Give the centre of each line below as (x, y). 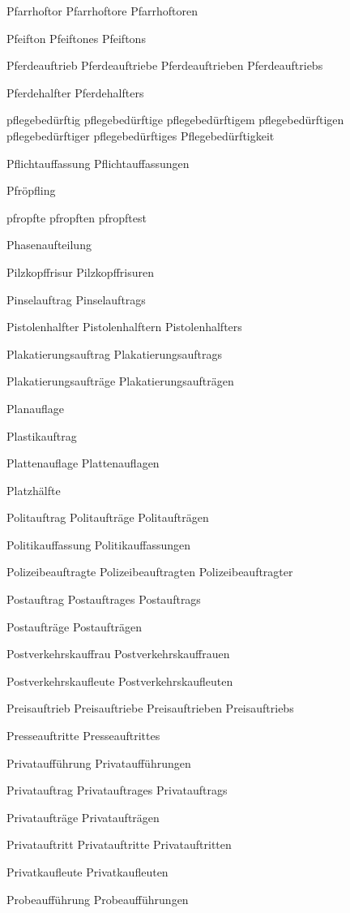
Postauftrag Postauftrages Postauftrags (104, 599)
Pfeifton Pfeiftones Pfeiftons (76, 38)
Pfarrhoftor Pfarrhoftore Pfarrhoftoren (102, 11)
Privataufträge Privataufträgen (83, 817)
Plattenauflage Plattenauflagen (83, 463)
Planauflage (35, 408)
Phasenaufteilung (49, 245)
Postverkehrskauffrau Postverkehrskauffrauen (118, 654)
